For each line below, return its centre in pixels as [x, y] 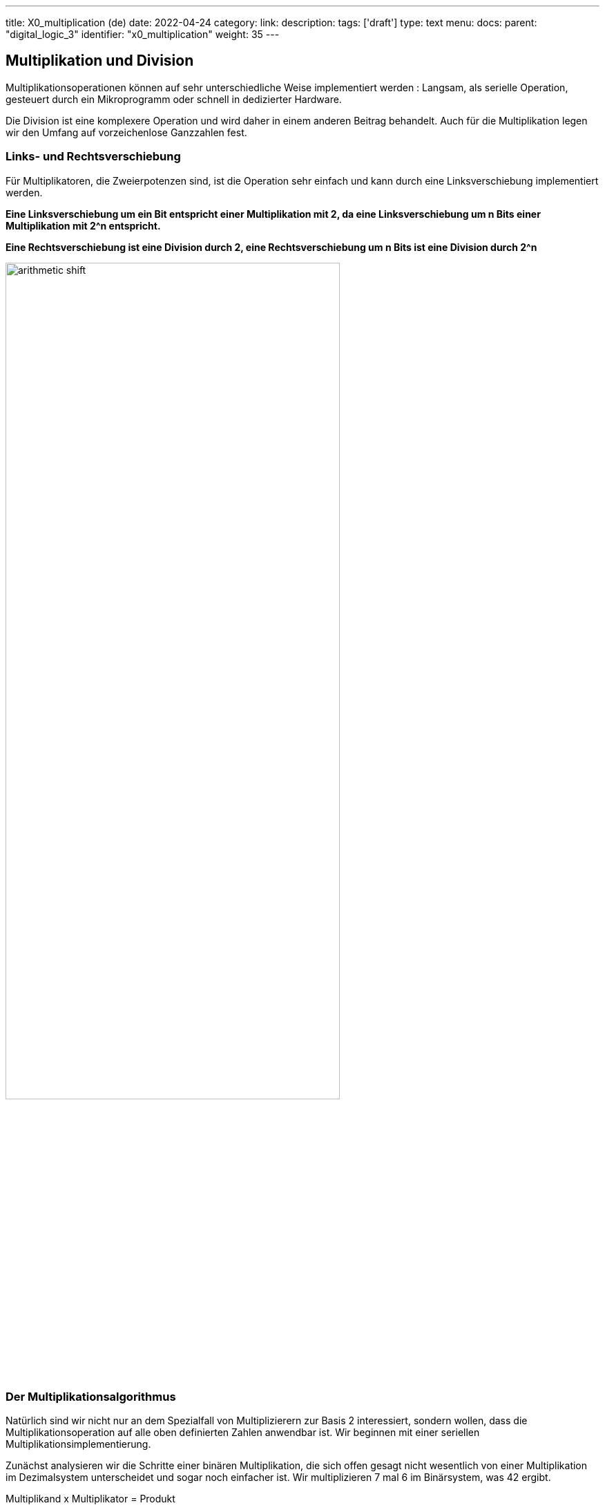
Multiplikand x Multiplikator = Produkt [90, 1499]
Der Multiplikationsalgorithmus [91, 1396]
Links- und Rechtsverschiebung [93, 157]
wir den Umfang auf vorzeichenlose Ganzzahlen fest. [126, 132]
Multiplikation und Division [100, 61]
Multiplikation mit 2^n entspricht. [83, 225]
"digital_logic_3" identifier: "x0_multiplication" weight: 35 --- [143, 34]
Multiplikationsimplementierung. [78, 1444]
